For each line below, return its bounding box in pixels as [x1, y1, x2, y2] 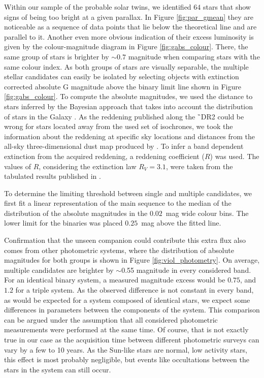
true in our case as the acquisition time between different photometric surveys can [4, 334, 259, 344]
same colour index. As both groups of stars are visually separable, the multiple [4, 61, 249, 72]
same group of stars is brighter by [4, 51, 109, 61]
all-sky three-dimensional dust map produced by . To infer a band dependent [4, 141, 244, 151]
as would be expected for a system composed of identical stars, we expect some [4, 294, 250, 305]
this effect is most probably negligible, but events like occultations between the [4, 354, 249, 365]
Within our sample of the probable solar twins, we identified [4, 2, 191, 12]
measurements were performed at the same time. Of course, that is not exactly [4, 324, 249, 335]
